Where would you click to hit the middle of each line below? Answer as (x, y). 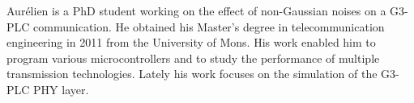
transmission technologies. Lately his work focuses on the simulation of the (192, 74)
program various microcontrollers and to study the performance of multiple (193, 58)
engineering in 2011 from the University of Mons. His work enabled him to (191, 42)
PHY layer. (61, 89)
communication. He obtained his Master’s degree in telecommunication (209, 26)
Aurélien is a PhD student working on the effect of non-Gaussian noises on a (196, 10)
